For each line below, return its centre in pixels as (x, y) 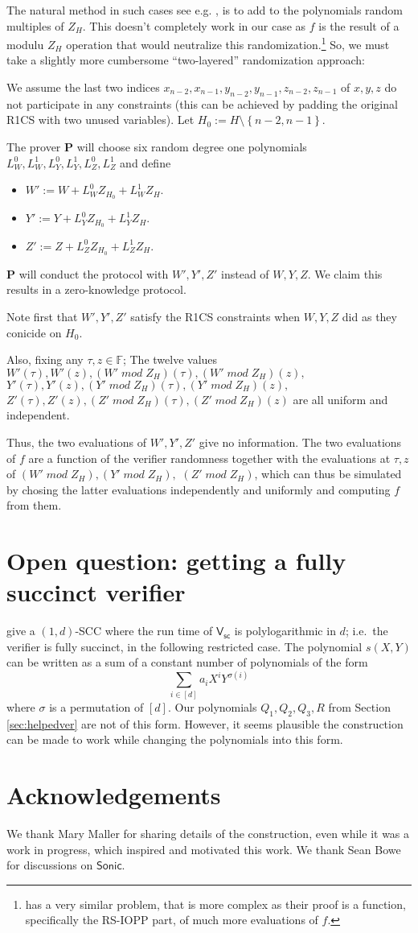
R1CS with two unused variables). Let (100, 120)
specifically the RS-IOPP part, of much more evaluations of (172, 920)
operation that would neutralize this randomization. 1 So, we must (228, 43)
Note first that (42, 316)
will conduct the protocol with (94, 273)
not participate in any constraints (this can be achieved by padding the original (202, 103)
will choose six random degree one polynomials (192, 147)
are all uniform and (340, 399)
